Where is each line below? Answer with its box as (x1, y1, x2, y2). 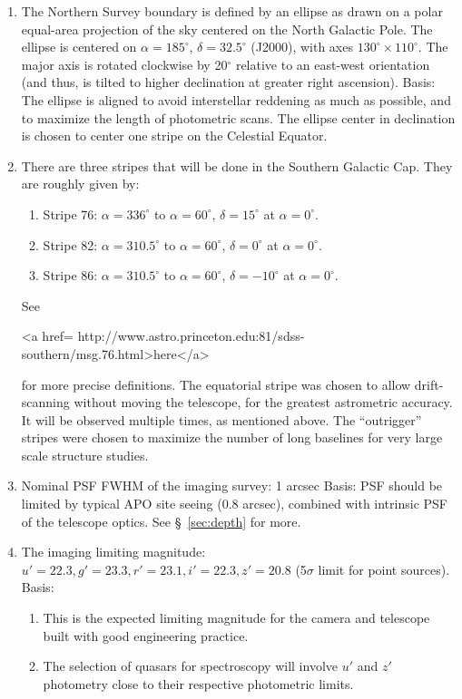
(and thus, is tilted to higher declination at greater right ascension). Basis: (21, 73, 436, 92)
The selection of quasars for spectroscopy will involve (43, 656, 339, 675)
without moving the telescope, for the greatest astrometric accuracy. (74, 393, 453, 412)
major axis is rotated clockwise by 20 (21, 54, 228, 73)
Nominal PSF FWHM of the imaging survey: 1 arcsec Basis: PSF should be (21, 476, 443, 495)
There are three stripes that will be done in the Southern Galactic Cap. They (21, 156, 453, 175)
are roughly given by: (21, 174, 140, 193)
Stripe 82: (43, 235, 98, 254)
